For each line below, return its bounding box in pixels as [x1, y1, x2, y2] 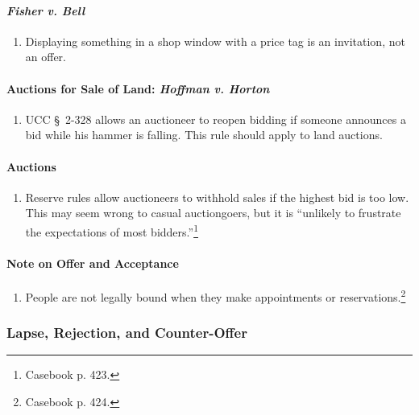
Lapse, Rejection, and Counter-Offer [6, 323, 247, 343]
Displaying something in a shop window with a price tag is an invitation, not [25, 32, 405, 49]
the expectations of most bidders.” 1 [25, 220, 198, 240]
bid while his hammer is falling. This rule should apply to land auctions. [25, 126, 383, 143]
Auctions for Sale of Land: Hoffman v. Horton [6, 80, 270, 97]
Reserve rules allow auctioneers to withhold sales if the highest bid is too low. [25, 188, 409, 205]
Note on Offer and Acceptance [6, 254, 179, 271]
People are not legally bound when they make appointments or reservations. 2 [25, 286, 406, 305]
